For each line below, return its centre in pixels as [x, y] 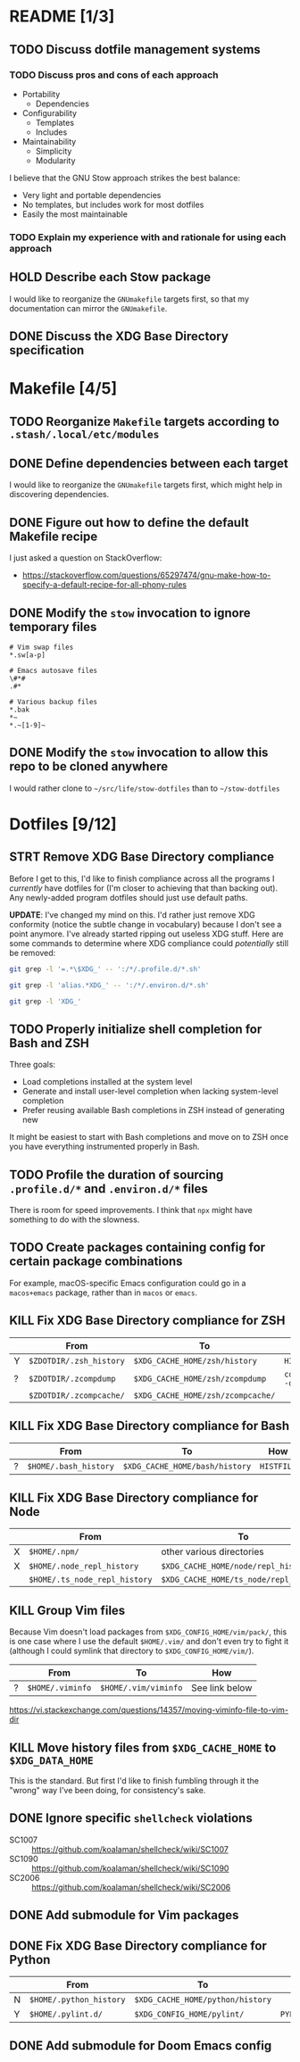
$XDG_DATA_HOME [51, 1760]
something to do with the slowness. [75, 1219]
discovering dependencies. [59, 495]
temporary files [53, 627]
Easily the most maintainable [75, 214]
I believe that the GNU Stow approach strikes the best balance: [125, 178]
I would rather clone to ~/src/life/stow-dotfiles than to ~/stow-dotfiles [145, 788]
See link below [222, 1688]
